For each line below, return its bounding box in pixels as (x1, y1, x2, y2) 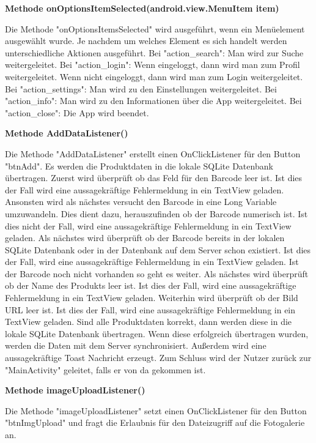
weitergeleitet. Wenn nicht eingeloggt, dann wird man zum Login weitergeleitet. (5, 70, 303, 83)
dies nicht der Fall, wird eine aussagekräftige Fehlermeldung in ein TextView (5, 219, 292, 232)
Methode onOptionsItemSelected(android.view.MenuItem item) (5, 2, 279, 14)
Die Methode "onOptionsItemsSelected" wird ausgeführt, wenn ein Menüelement (5, 22, 305, 35)
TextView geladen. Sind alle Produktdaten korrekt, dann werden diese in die (5, 315, 292, 328)
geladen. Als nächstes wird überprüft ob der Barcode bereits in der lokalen (5, 231, 285, 244)
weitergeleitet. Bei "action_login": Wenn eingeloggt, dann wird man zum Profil (5, 58, 300, 71)
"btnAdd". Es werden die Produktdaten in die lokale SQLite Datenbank (5, 159, 273, 172)
